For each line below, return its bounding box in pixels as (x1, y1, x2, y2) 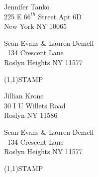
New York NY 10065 (4, 21, 67, 31)
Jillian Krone (4, 90, 44, 101)
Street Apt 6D (38, 11, 82, 21)
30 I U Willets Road (4, 100, 66, 110)
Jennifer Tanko (4, 1, 50, 11)
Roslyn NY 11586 (4, 110, 58, 120)
